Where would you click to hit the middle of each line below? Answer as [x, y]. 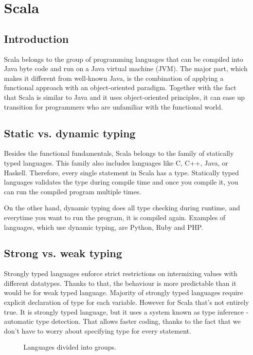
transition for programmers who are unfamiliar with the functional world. [114, 106]
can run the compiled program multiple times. [73, 191]
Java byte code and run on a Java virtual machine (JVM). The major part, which [126, 68]
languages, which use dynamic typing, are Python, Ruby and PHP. [104, 227]
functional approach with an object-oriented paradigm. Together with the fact [120, 87]
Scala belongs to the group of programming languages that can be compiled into [124, 59]
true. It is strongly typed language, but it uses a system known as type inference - [126, 311]
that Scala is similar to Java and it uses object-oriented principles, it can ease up [125, 97]
